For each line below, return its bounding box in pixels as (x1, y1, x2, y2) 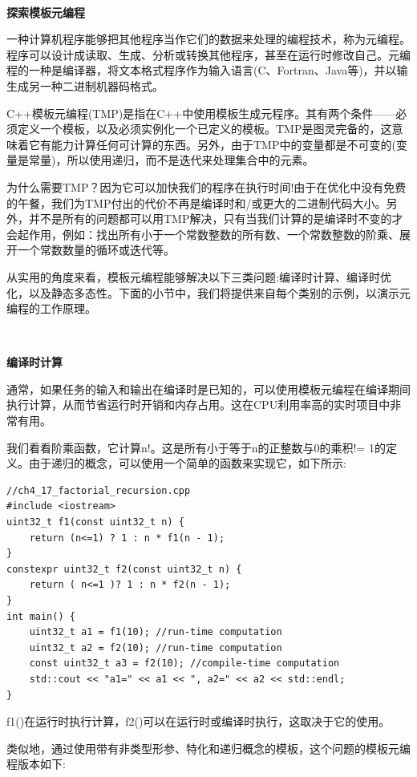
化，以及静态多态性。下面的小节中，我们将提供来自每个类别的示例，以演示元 (6, 284, 411, 301)
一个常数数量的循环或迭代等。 (17, 241, 175, 258)
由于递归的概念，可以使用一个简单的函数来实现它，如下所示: (28, 455, 346, 471)
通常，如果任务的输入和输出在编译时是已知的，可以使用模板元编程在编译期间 (6, 380, 411, 397)
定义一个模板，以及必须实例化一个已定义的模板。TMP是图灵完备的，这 (17, 120, 392, 137)
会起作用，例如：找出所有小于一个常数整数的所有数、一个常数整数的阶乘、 (6, 225, 399, 242)
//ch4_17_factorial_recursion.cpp (6, 484, 191, 496)
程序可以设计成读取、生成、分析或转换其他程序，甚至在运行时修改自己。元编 (6, 46, 411, 63)
